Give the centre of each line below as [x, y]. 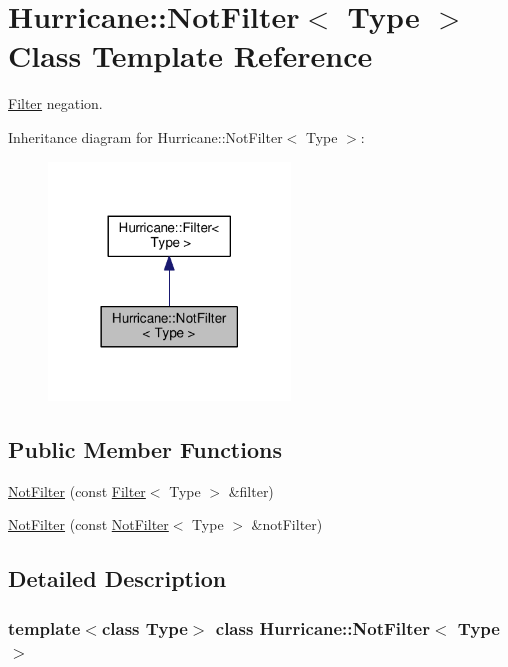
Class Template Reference [190, 55]
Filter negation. [55, 103]
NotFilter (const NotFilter [88, 524]
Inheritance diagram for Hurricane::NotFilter [145, 136]
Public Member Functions [145, 448]
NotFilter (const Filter [77, 490]
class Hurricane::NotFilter [322, 627]
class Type [144, 627]
